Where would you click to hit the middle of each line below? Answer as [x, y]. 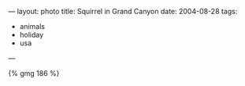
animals [32, 26]
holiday [32, 35]
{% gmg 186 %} [34, 73]
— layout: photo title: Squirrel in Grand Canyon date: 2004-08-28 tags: [123, 11]
